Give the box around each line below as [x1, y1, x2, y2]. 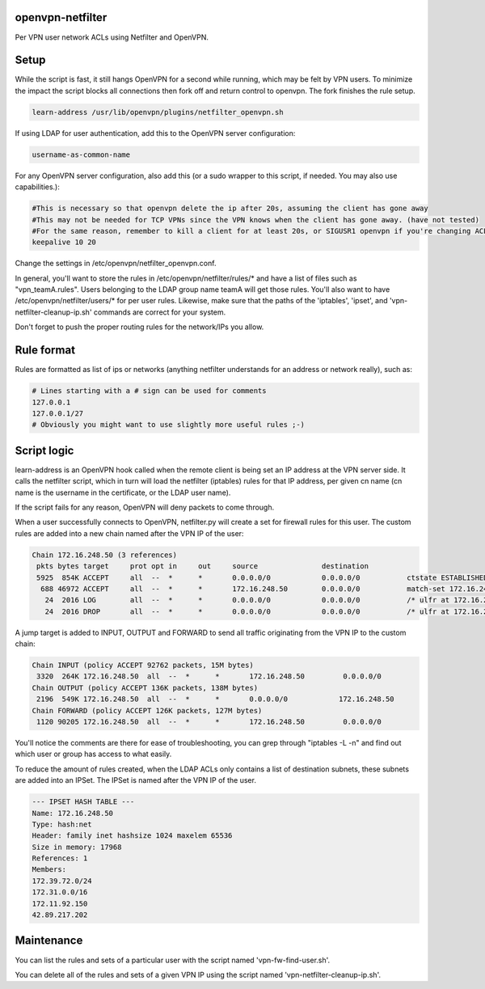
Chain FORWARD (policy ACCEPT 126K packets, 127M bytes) [32, 706, 263, 715]
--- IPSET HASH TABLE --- [32, 797, 135, 806]
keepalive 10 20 [32, 238, 97, 247]
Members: [32, 865, 67, 874]
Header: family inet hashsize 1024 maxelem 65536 [32, 831, 233, 840]
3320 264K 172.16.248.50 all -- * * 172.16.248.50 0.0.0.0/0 [36, 672, 382, 681]
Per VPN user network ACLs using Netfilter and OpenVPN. [15, 32, 209, 42]
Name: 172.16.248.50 [32, 809, 113, 818]
